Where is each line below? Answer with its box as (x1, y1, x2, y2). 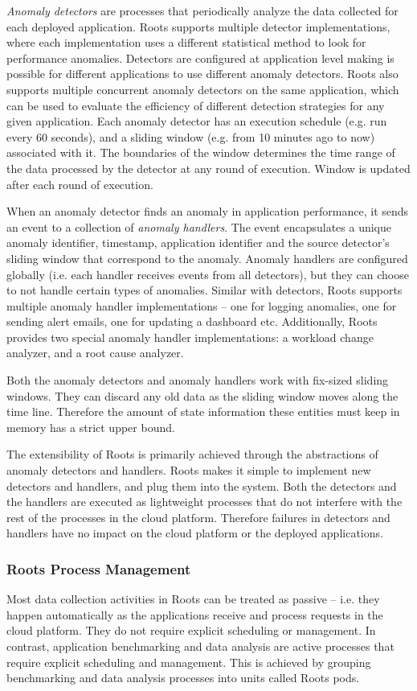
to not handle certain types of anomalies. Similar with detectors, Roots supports (6, 282, 403, 298)
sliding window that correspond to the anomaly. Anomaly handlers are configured (6, 249, 408, 266)
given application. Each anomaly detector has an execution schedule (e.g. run (6, 113, 387, 130)
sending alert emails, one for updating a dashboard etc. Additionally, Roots (6, 313, 378, 330)
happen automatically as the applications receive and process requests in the (6, 606, 383, 623)
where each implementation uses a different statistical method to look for (6, 34, 366, 51)
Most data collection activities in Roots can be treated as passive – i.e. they (6, 590, 380, 607)
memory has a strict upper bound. (6, 418, 175, 435)
